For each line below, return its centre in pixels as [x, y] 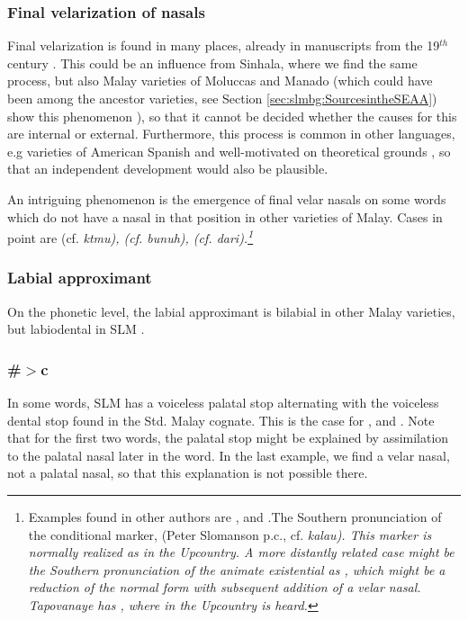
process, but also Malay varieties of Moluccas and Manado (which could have [220, 81]
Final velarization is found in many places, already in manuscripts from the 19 [224, 45]
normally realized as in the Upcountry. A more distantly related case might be [241, 552]
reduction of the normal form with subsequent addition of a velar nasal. [225, 587]
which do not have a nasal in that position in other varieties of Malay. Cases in [225, 216]
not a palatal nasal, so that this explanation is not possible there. [188, 473]
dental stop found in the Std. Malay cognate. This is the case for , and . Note [221, 420]
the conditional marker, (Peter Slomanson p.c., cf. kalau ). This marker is [230, 534]
